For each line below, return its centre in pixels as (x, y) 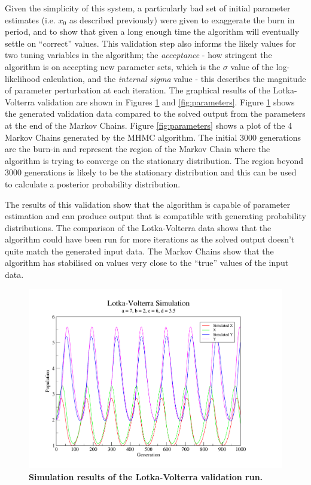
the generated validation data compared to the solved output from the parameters (155, 113)
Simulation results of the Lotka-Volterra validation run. (146, 476)
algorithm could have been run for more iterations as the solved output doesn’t (150, 239)
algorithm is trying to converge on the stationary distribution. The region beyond (154, 160)
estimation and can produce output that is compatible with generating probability (155, 216)
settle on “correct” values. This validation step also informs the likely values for (150, 43)
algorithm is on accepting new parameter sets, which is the (113, 66)
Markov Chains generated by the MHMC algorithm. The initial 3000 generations (153, 137)
